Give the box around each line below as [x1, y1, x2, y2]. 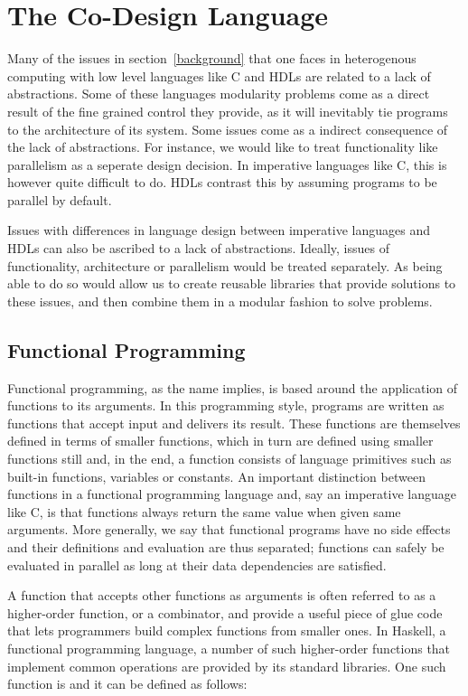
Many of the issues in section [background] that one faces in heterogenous [7, 49, 417, 68]
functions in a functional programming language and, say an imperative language [7, 484, 456, 503]
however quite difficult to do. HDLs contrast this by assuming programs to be [7, 173, 437, 192]
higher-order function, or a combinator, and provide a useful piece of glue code [7, 603, 443, 622]
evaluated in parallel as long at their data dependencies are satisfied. [7, 555, 387, 574]
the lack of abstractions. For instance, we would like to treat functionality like [7, 137, 438, 156]
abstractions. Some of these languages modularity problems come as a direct [7, 84, 430, 103]
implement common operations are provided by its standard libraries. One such [7, 656, 446, 675]
